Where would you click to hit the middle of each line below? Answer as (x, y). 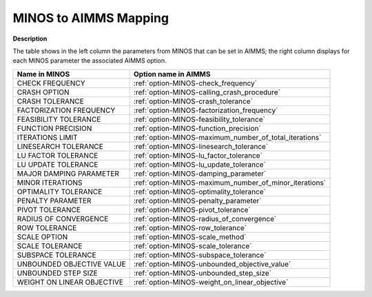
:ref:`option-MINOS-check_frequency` (195, 83)
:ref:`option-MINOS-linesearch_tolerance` (201, 146)
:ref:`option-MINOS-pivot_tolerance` (192, 209)
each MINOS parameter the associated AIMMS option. (90, 61)
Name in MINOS (43, 74)
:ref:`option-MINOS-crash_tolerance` (193, 101)
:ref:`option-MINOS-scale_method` (190, 236)
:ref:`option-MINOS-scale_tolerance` (193, 246)
